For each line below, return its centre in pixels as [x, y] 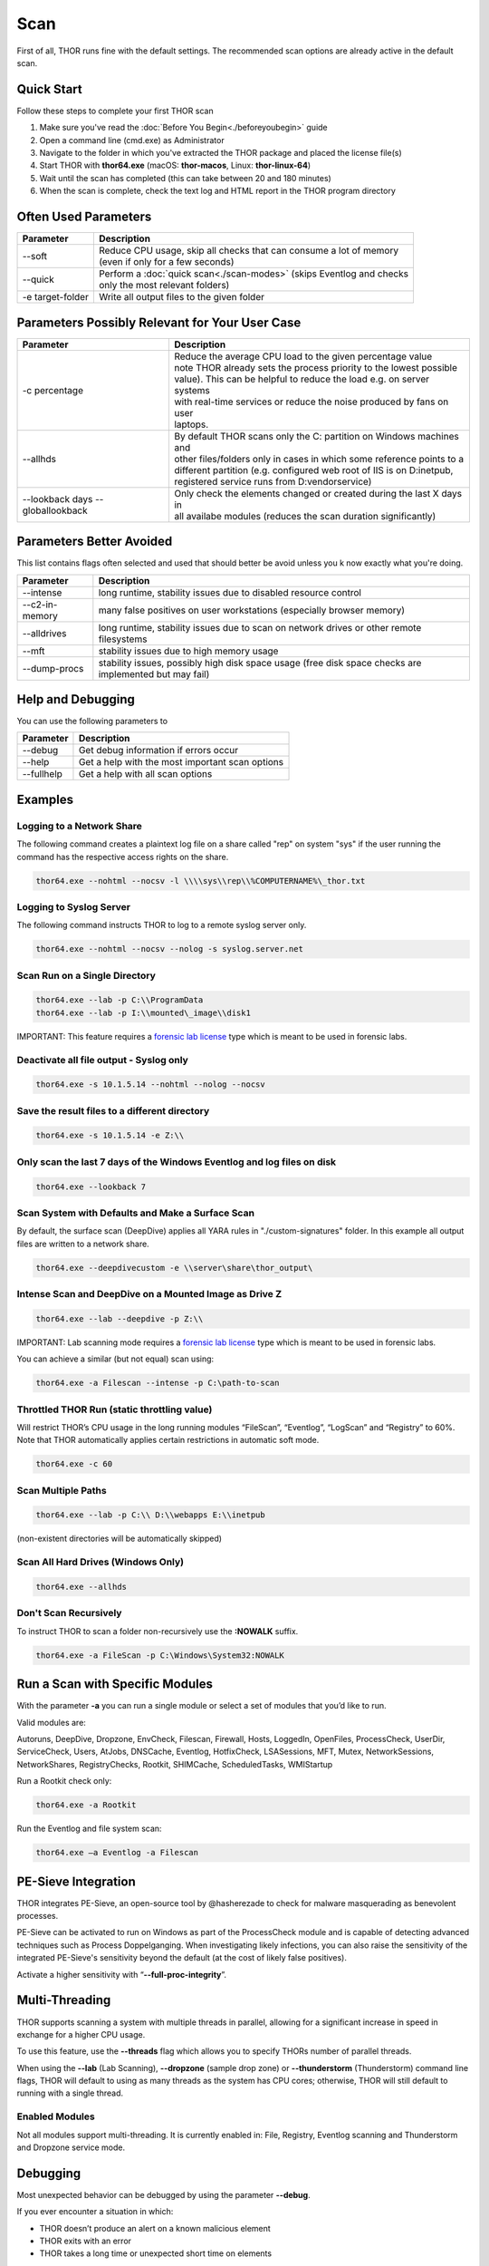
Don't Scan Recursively [69, 1613]
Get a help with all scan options [145, 774]
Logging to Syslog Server [74, 906]
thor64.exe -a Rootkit [86, 1805]
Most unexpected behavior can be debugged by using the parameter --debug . [164, 2194]
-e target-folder [56, 297]
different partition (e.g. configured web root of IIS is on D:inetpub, [313, 470]
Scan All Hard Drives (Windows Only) [101, 1562]
